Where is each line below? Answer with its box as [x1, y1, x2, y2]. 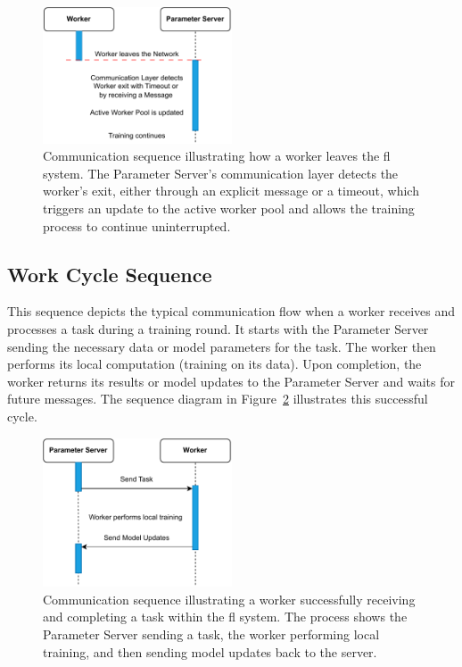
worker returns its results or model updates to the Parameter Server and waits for [7, 371, 455, 390]
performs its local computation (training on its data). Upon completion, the [7, 354, 422, 373]
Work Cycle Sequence [7, 260, 212, 288]
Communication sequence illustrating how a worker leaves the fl [43, 146, 391, 165]
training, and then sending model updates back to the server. [43, 642, 377, 661]
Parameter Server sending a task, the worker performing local [43, 625, 380, 643]
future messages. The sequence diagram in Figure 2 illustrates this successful [7, 389, 428, 408]
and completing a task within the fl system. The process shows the [43, 607, 408, 626]
